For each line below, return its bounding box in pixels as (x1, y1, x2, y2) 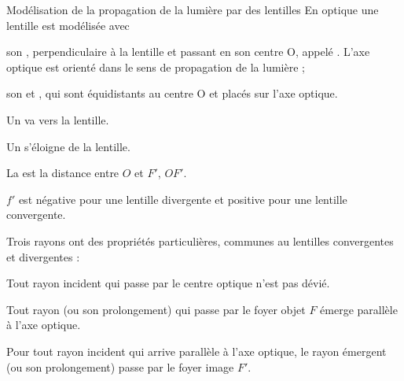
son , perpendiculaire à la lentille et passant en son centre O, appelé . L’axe (6, 43, 370, 60)
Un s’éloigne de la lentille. (6, 138, 130, 154)
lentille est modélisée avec (6, 17, 130, 33)
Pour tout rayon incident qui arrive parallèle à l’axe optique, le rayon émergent (6, 342, 387, 359)
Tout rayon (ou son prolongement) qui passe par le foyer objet (6, 301, 306, 317)
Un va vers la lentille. (6, 111, 109, 128)
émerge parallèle (320, 301, 398, 317)
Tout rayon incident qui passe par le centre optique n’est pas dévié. (6, 275, 330, 291)
